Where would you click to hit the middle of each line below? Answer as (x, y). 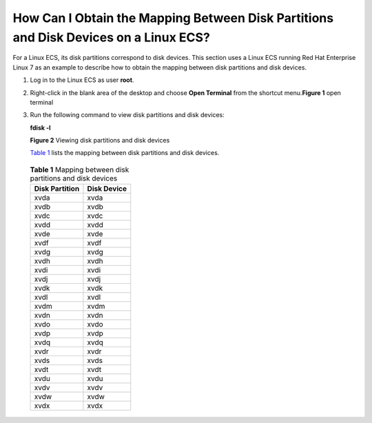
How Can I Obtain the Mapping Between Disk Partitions (173, 18)
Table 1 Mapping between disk (80, 170)
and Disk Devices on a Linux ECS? (111, 37)
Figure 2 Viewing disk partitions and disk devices (100, 141)
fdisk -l (40, 127)
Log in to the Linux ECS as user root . (82, 80)
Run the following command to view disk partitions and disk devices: (127, 115)
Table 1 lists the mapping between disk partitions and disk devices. (125, 153)
